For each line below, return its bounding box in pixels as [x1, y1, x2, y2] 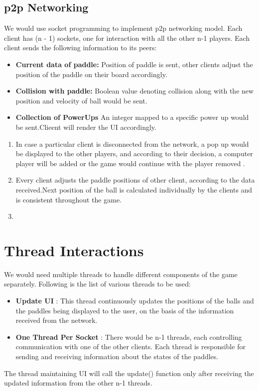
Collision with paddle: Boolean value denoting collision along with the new [15, 86, 254, 96]
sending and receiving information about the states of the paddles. [15, 351, 219, 361]
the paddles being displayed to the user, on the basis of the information [15, 305, 234, 315]
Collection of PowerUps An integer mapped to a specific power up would [15, 112, 249, 122]
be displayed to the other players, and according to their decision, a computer [15, 148, 253, 159]
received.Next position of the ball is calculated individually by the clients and [15, 184, 253, 195]
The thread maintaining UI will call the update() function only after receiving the [4, 368, 254, 378]
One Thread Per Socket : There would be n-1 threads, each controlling [15, 331, 242, 342]
